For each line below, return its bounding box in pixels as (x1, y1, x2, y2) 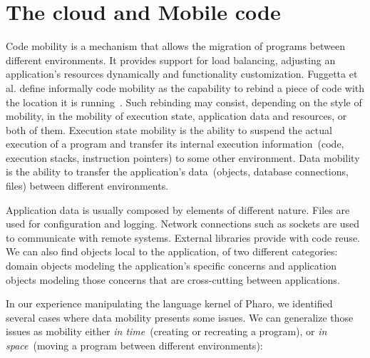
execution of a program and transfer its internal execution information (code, (6, 136, 344, 151)
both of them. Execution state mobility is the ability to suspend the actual (6, 122, 332, 137)
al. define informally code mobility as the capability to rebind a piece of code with (6, 80, 365, 95)
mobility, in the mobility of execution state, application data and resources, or (6, 108, 347, 123)
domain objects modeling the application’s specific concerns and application (6, 258, 336, 273)
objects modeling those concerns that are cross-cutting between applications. (6, 272, 340, 287)
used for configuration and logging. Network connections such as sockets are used (6, 216, 360, 231)
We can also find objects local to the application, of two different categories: (6, 244, 338, 259)
